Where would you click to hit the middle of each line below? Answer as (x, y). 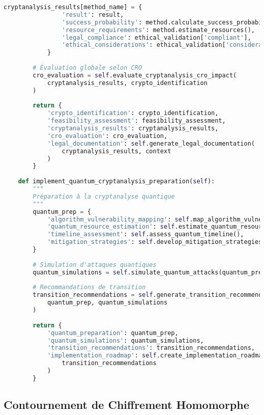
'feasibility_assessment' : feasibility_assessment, (136, 121)
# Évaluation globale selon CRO (87, 68)
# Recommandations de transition (89, 287)
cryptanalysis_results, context (116, 151)
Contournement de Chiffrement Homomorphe (126, 405)
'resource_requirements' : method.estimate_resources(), (158, 30)
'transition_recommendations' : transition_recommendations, (151, 348)
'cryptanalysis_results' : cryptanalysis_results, (133, 128)
